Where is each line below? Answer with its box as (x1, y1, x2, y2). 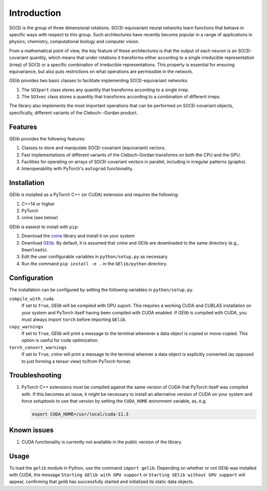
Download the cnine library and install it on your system (21, 233, 135, 239)
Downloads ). (21, 246, 48, 252)
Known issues (9, 426, 54, 434)
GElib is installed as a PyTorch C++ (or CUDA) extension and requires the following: (9, 191, 179, 198)
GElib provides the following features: (9, 135, 86, 141)
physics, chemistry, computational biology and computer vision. (9, 39, 139, 45)
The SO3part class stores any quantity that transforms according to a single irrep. (21, 87, 189, 93)
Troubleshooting (9, 371, 62, 379)
